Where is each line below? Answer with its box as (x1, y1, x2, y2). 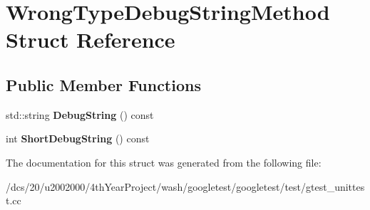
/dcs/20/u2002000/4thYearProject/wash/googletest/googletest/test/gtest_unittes (6, 179, 365, 194)
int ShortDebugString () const (6, 131, 150, 146)
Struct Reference (6, 25, 175, 54)
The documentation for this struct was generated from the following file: (6, 154, 322, 169)
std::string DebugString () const (6, 107, 154, 122)
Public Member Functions (6, 73, 201, 95)
